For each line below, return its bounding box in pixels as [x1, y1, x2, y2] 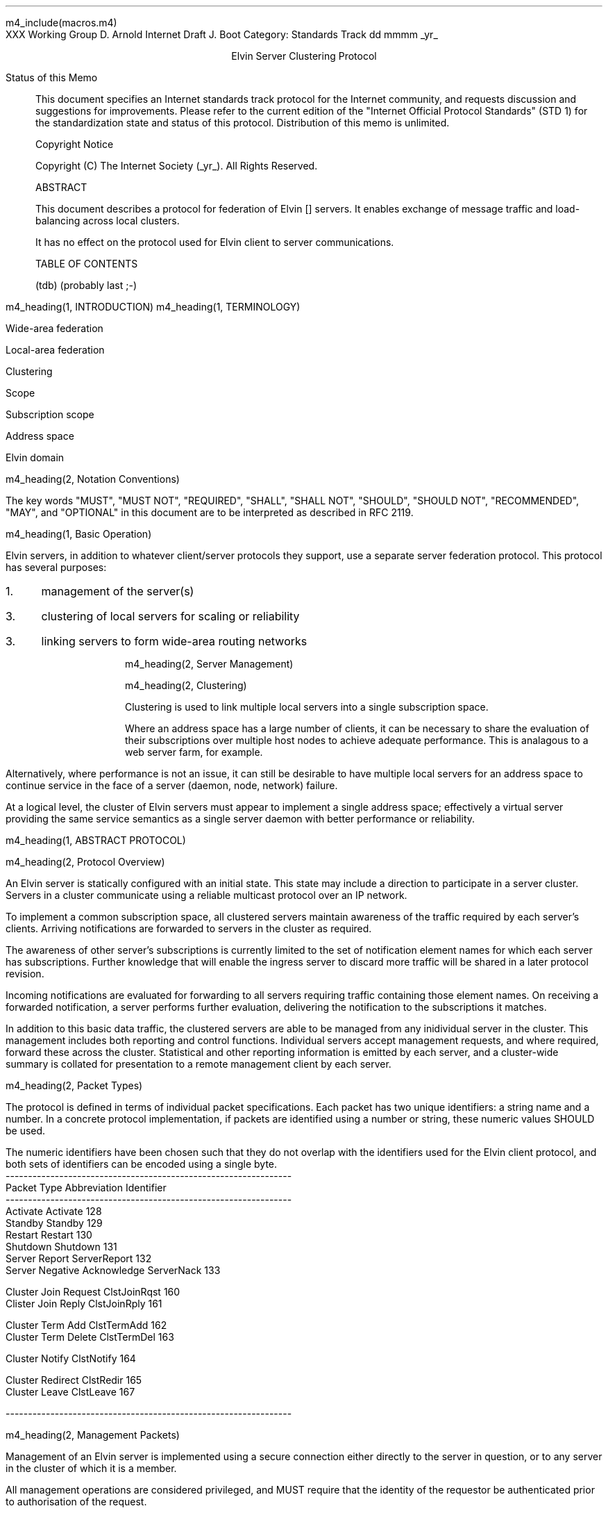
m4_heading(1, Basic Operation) [6, 528, 152, 540]
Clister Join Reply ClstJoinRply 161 [6, 1298, 162, 1309]
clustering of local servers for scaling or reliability [41, 609, 300, 623]
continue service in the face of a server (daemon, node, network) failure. [6, 779, 338, 791]
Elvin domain [6, 452, 65, 463]
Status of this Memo [6, 72, 98, 83]
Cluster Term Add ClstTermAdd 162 [6, 1319, 167, 1331]
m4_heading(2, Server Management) [125, 658, 294, 670]
